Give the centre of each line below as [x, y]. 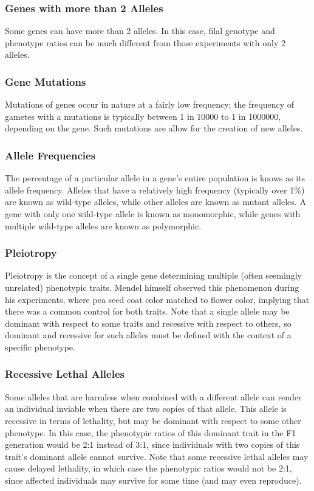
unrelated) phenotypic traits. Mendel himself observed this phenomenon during [152, 287]
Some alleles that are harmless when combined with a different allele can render [153, 396]
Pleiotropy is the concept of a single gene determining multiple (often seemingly [153, 275]
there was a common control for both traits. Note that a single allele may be [147, 311]
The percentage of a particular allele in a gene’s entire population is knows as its [155, 178]
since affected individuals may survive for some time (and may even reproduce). [153, 480]
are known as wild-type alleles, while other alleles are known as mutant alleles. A [155, 202]
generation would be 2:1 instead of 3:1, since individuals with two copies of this [152, 444]
